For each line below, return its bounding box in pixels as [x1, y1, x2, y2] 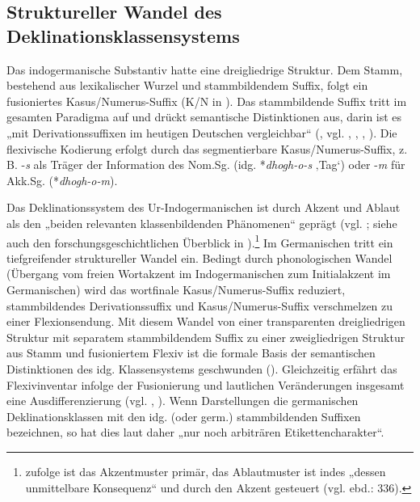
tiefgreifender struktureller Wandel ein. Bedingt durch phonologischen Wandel [6, 249, 393, 266]
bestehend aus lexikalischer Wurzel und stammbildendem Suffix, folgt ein [6, 77, 368, 94]
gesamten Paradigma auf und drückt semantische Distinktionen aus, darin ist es [6, 108, 402, 125]
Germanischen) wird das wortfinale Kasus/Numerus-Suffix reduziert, [6, 281, 346, 297]
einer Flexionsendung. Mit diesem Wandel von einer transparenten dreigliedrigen [6, 313, 405, 330]
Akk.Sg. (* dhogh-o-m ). [6, 171, 118, 188]
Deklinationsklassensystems [6, 23, 240, 48]
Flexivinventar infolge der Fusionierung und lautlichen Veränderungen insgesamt [6, 376, 405, 393]
